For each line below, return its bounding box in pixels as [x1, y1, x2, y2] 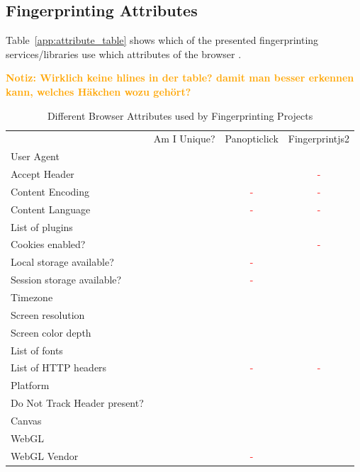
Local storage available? [11, 254, 114, 269]
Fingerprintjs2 [288, 131, 350, 146]
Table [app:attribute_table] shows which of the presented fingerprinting [6, 33, 319, 47]
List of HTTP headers [11, 360, 107, 375]
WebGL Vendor [11, 448, 79, 463]
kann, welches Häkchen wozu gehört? [6, 84, 191, 99]
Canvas [11, 412, 42, 427]
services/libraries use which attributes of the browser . [6, 46, 242, 61]
